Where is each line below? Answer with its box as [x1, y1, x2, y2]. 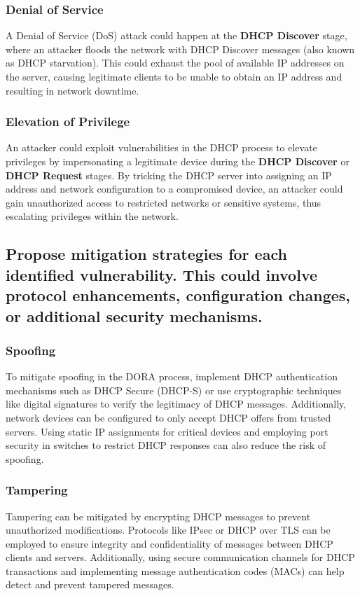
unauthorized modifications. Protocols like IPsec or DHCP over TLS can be [6, 522, 331, 537]
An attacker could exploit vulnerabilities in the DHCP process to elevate [6, 140, 317, 155]
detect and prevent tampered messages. [6, 577, 174, 592]
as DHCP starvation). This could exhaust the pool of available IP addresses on [6, 55, 345, 70]
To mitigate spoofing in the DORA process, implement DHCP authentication [6, 369, 338, 384]
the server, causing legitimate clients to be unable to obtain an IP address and [6, 69, 342, 83]
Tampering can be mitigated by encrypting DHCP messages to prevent [6, 508, 311, 523]
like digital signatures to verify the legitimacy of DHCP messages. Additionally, [6, 396, 347, 411]
